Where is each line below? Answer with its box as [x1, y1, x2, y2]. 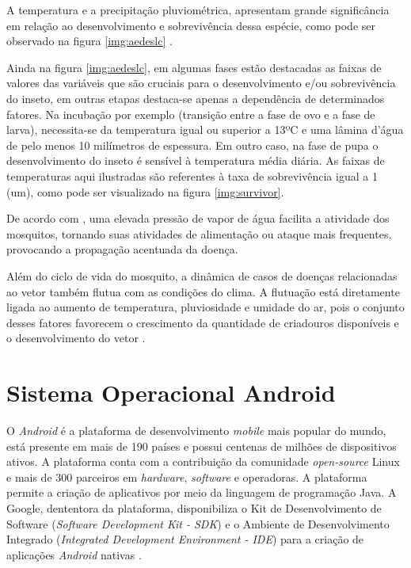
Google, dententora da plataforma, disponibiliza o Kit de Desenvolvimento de [6, 499, 382, 516]
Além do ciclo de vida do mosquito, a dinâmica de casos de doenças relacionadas [6, 267, 398, 284]
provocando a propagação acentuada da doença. [6, 241, 238, 257]
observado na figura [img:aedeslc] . [6, 32, 173, 49]
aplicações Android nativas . [6, 546, 142, 562]
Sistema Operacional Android [6, 376, 336, 409]
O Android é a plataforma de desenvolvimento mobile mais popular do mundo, [6, 422, 386, 438]
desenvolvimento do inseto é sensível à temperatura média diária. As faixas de [6, 152, 385, 169]
